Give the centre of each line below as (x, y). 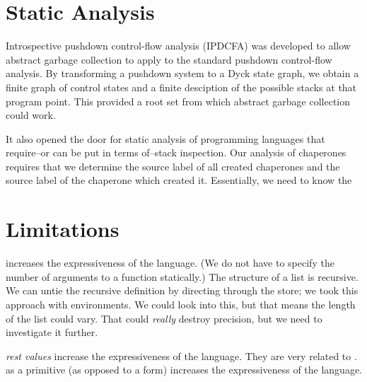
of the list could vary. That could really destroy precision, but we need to (164, 318)
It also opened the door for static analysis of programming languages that (165, 138)
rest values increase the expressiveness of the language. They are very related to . (181, 355)
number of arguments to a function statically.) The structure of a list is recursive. (182, 276)
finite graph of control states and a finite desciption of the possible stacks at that (181, 87)
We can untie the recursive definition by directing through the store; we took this (182, 290)
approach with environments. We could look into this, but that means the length (181, 304)
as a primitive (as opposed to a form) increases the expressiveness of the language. (184, 370)
